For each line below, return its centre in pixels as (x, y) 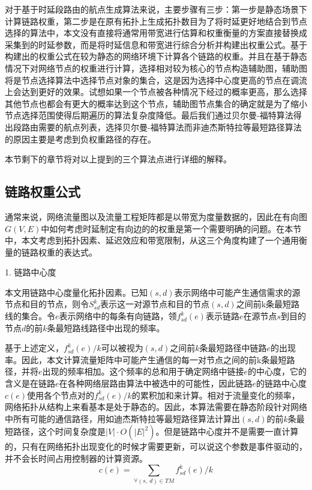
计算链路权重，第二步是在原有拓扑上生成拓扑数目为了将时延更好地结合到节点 (156, 21)
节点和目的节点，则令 (47, 304)
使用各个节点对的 (61, 395)
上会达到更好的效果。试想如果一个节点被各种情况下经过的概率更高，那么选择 (156, 92)
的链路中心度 (282, 383)
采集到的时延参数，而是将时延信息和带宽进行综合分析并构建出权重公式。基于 (156, 44)
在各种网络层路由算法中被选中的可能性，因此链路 (156, 383)
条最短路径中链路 (233, 348)
